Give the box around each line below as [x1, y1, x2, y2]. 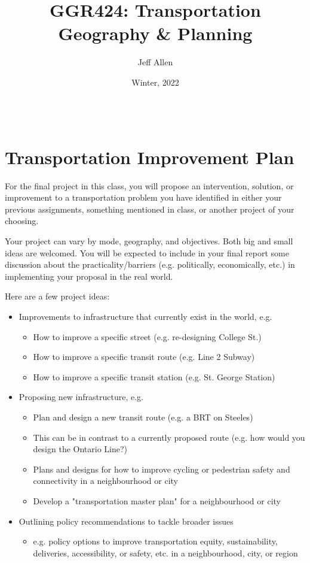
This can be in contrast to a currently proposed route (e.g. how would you [33, 431, 305, 443]
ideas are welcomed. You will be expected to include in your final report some [5, 246, 289, 259]
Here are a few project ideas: [5, 290, 110, 302]
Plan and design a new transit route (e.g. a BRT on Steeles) [33, 410, 253, 423]
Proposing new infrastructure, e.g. [19, 391, 144, 403]
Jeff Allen [137, 56, 173, 68]
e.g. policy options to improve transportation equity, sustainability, [33, 535, 278, 547]
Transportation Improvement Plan [5, 144, 294, 169]
